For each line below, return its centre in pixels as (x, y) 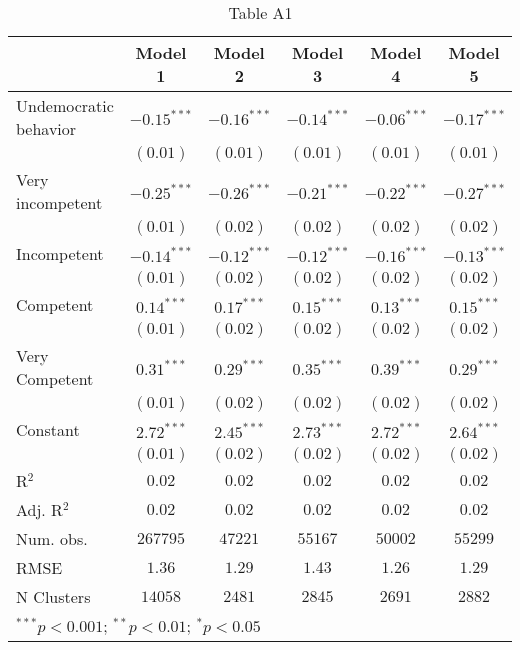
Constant (48, 429)
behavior (46, 128)
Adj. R (39, 509)
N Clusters (53, 596)
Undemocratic (65, 105)
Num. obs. (52, 538)
